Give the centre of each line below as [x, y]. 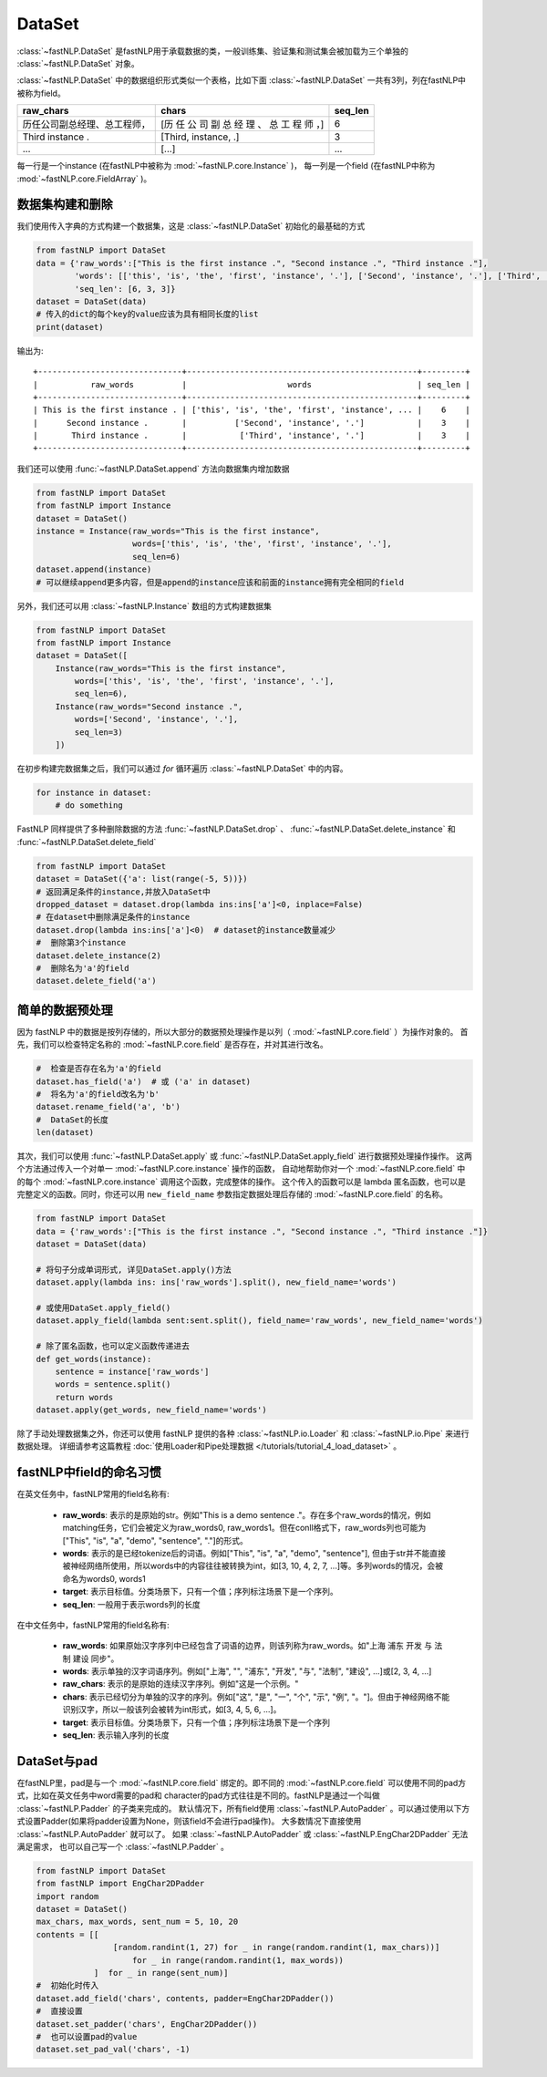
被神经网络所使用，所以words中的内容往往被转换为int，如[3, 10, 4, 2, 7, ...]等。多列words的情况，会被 [253, 1566]
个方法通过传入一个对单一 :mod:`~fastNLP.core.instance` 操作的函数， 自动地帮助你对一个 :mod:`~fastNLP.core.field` [236, 1169]
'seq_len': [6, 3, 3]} [125, 289]
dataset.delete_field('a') [96, 981]
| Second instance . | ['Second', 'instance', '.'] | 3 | [252, 423]
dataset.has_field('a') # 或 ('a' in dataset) [144, 1081]
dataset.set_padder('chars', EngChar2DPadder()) [147, 2024]
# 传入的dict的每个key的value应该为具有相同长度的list [147, 314]
